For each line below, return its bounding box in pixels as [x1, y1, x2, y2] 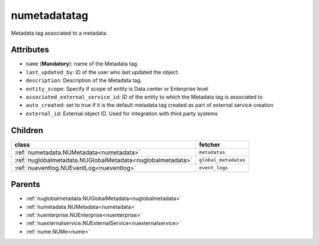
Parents [11, 179, 41, 190]
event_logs [198, 165, 229, 171]
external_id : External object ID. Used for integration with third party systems [25, 110, 218, 117]
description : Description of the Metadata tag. [25, 77, 142, 84]
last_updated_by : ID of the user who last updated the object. [25, 68, 180, 76]
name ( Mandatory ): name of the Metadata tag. [25, 60, 139, 67]
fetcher [198, 141, 221, 149]
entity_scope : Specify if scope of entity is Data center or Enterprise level [25, 85, 209, 92]
